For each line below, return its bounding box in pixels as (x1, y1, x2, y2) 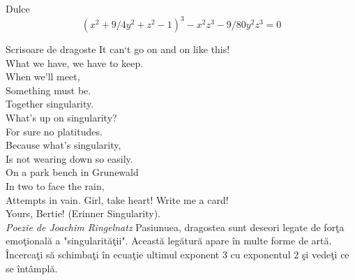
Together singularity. (6, 96, 94, 111)
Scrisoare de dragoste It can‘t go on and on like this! (6, 42, 230, 57)
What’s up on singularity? (6, 110, 117, 125)
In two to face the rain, (6, 179, 105, 193)
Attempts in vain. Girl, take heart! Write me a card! (6, 192, 229, 207)
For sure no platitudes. (6, 124, 103, 138)
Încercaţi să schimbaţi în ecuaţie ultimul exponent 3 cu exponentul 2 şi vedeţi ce (6, 247, 349, 261)
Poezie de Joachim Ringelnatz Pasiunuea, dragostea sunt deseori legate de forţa (6, 219, 345, 234)
